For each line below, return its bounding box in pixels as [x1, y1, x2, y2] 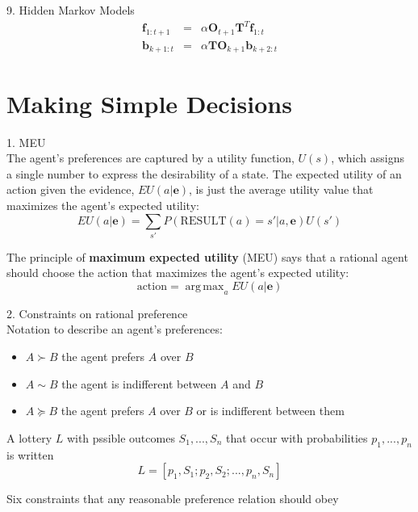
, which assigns [331, 149, 405, 166]
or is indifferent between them [196, 402, 345, 419]
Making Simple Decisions [6, 86, 292, 120]
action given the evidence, [6, 181, 135, 198]
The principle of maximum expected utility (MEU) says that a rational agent [6, 248, 408, 265]
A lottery [6, 429, 52, 446]
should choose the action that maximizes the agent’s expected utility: [6, 264, 349, 281]
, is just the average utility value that [189, 181, 374, 198]
